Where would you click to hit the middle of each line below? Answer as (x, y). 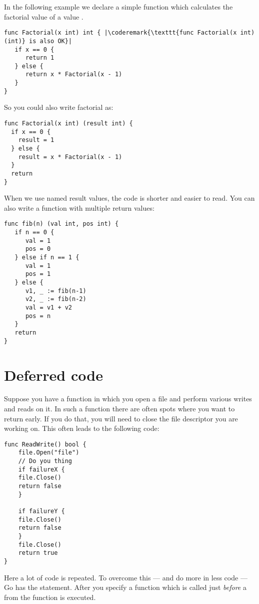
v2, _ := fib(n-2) (56, 299)
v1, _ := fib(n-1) (56, 291)
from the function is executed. (50, 597)
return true (38, 553)
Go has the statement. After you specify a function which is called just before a (125, 587)
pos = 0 (38, 249)
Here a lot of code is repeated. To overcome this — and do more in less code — (126, 577)
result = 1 (36, 140)
